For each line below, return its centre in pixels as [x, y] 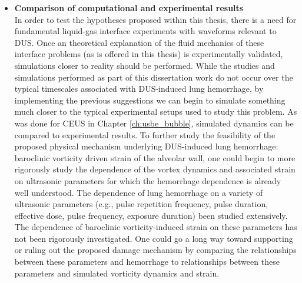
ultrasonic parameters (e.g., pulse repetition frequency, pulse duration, [141, 204]
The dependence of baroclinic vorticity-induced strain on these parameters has [156, 227]
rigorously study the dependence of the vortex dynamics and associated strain [155, 169]
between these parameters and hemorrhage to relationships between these [147, 262]
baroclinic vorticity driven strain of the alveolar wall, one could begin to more [155, 157]
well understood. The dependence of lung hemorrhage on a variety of [139, 192]
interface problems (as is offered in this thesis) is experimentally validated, [149, 54]
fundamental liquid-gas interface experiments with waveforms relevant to [145, 31]
